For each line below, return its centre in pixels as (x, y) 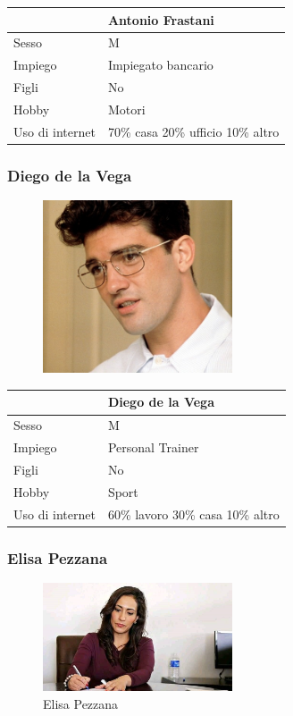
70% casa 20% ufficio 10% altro (193, 131)
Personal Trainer (153, 447)
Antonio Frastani (161, 19)
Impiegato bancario (160, 65)
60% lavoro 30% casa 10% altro (193, 514)
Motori (126, 109)
